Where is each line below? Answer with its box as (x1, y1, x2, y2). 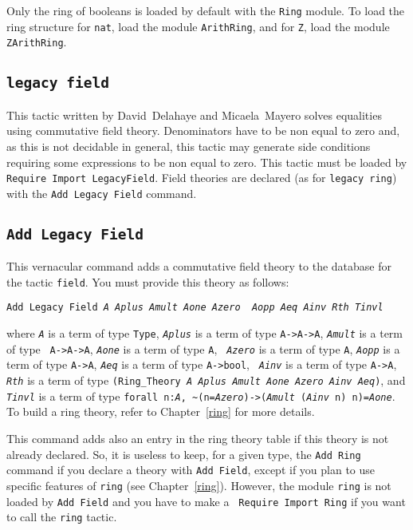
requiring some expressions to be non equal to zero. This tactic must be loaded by (6, 153, 407, 170)
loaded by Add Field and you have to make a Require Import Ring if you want (6, 492, 406, 509)
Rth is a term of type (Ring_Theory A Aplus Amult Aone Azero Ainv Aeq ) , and (6, 372, 406, 389)
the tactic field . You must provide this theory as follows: (6, 273, 289, 290)
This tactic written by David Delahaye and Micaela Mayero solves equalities (6, 106, 382, 123)
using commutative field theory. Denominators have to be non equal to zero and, (6, 122, 400, 139)
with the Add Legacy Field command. (6, 184, 197, 201)
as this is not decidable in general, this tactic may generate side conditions (6, 137, 371, 154)
